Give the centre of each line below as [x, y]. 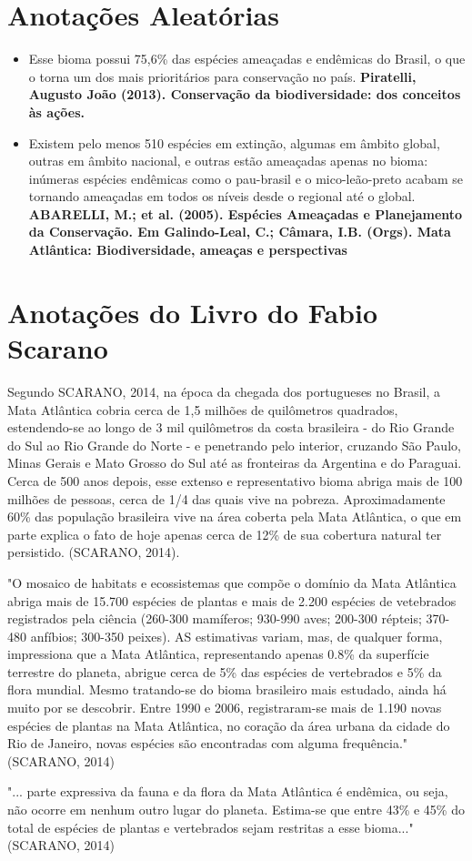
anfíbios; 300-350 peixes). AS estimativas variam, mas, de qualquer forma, [236, 636]
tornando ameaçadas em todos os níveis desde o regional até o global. [222, 196]
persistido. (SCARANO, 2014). [94, 552]
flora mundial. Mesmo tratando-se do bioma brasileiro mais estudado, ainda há [227, 689]
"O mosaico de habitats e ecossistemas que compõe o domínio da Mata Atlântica [232, 582]
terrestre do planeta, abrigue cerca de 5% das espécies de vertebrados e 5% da [225, 671]
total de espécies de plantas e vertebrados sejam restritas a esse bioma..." [211, 827]
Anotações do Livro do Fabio [192, 312]
